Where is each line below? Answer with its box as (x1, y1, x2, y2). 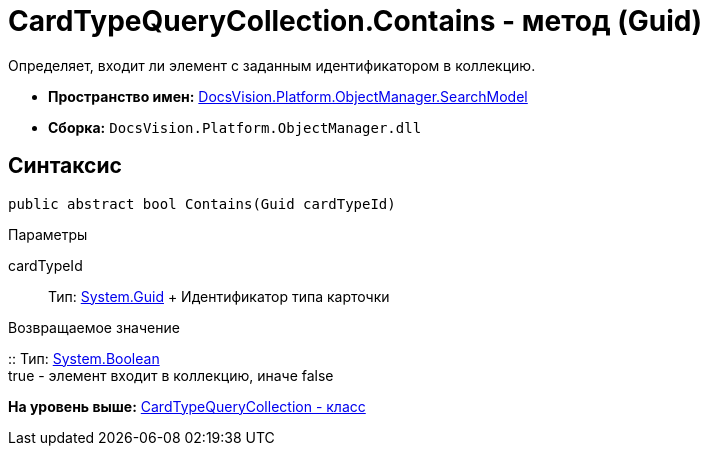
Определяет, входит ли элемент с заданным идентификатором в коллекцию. (8, 56, 536, 74)
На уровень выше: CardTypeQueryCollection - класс (8, 397, 366, 415)
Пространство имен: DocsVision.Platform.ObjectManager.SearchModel (48, 87, 528, 105)
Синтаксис (8, 153, 122, 179)
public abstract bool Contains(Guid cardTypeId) (8, 195, 396, 212)
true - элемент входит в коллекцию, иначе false (8, 366, 334, 384)
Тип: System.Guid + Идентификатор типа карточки (48, 287, 390, 305)
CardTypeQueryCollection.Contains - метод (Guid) (8, 4, 702, 38)
